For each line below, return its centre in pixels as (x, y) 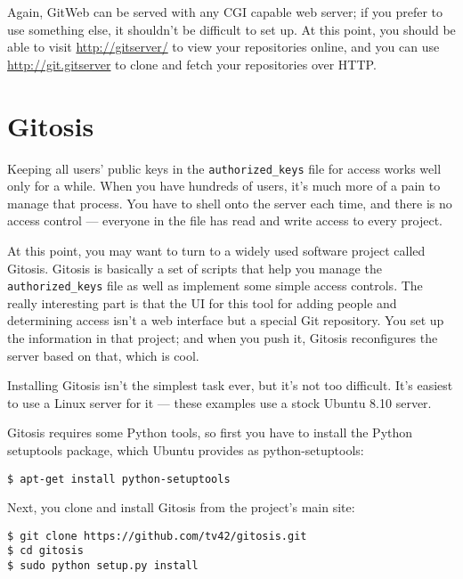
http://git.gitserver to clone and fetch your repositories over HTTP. (192, 64)
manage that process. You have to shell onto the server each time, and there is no (230, 203)
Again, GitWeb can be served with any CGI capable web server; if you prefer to (225, 12)
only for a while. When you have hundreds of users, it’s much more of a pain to (224, 186)
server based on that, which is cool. (103, 355)
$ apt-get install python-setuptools (119, 479)
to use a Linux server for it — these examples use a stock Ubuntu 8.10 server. (219, 402)
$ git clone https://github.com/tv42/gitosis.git (157, 536)
